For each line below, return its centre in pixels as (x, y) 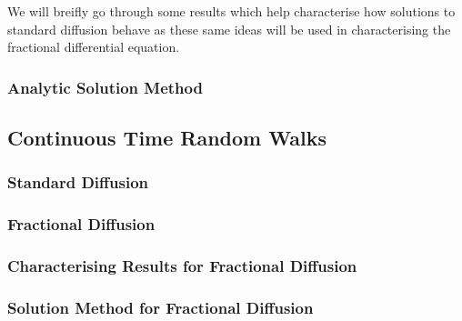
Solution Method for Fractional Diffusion (161, 307)
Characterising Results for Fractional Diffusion (182, 266)
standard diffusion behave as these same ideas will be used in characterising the (229, 29)
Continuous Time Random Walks (167, 138)
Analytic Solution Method (105, 87)
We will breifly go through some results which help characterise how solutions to (231, 11)
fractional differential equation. (94, 47)
